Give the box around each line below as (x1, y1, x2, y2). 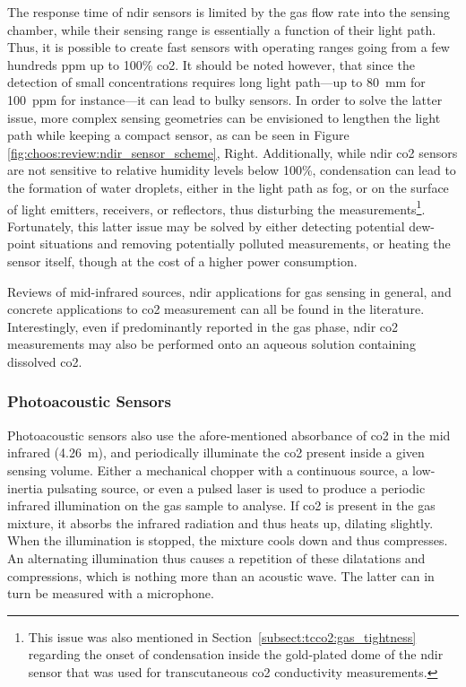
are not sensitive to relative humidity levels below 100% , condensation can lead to (7, 161, 456, 179)
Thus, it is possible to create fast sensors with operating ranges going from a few (7, 38, 450, 57)
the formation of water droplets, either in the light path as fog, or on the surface (7, 178, 449, 196)
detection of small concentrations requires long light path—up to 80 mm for (7, 73, 426, 91)
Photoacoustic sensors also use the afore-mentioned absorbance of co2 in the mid (7, 425, 451, 444)
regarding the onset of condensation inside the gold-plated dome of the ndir (28, 645, 444, 664)
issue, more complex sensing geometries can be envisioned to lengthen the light (7, 108, 441, 126)
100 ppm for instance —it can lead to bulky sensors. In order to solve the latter (7, 90, 443, 109)
